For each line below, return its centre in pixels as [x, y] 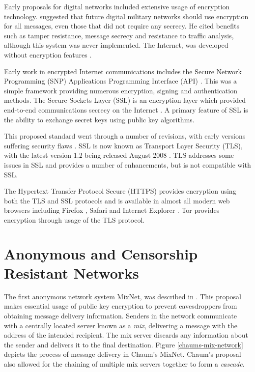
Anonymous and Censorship [101, 253]
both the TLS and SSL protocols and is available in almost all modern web [117, 200]
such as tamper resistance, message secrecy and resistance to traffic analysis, [119, 35]
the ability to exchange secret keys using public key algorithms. [99, 119]
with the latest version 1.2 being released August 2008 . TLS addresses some [119, 155]
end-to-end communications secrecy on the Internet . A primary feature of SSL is [126, 109]
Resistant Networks [71, 272]
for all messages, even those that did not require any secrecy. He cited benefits [122, 26]
